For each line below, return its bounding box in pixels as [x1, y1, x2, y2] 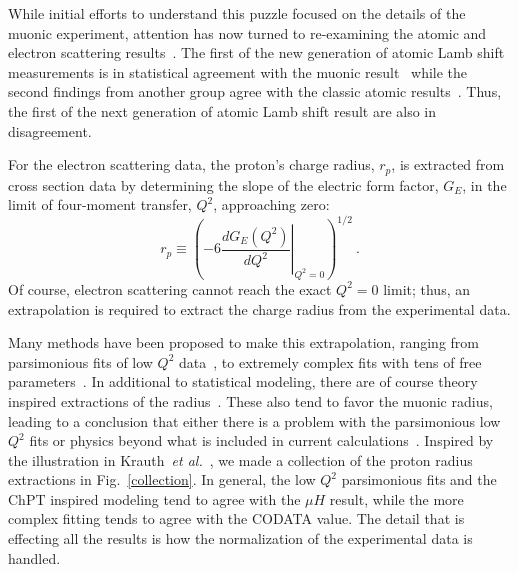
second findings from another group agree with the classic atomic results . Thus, [8, 81, 502, 102]
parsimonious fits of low [8, 351, 153, 372]
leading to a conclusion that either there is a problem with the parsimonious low [8, 410, 501, 431]
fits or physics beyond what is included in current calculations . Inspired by [29, 430, 494, 451]
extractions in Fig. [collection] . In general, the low [8, 469, 316, 490]
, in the [462, 174, 507, 195]
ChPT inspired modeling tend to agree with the [8, 488, 301, 509]
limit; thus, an [383, 278, 471, 299]
